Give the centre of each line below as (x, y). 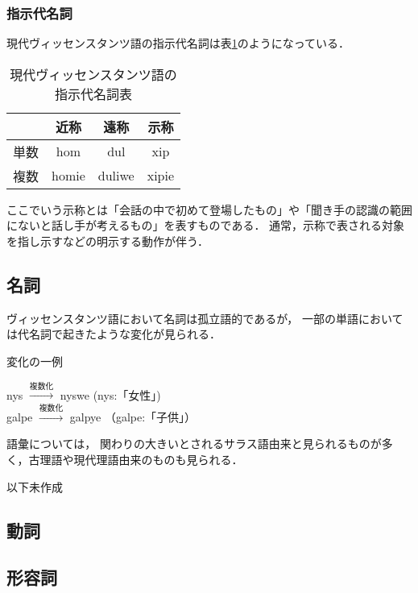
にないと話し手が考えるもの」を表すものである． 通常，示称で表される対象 (206, 225)
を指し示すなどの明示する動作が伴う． (108, 241)
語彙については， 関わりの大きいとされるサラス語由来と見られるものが (194, 444)
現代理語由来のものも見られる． (158, 459)
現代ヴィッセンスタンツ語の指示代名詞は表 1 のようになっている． (178, 43)
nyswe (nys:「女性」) (110, 394)
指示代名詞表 (94, 93)
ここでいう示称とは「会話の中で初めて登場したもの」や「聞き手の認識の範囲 (209, 209)
